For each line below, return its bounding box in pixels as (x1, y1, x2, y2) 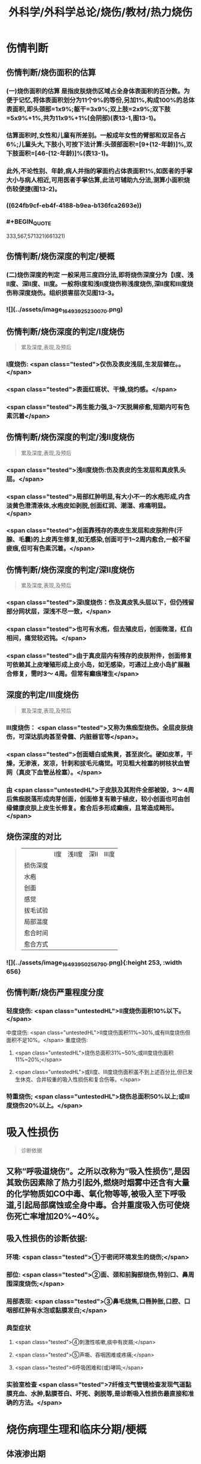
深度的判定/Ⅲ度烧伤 (6, 690, 79, 700)
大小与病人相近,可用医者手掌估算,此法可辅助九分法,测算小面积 (6, 176, 184, 184)
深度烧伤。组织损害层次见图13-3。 (18, 289, 118, 297)
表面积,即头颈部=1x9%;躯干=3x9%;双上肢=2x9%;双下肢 (6, 104, 171, 113)
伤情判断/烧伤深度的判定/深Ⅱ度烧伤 (6, 565, 135, 575)
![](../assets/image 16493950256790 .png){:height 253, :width (6, 959, 182, 968)
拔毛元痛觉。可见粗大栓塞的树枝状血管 (80, 759, 190, 767)
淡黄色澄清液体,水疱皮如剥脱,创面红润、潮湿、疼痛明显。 (6, 501, 170, 510)
